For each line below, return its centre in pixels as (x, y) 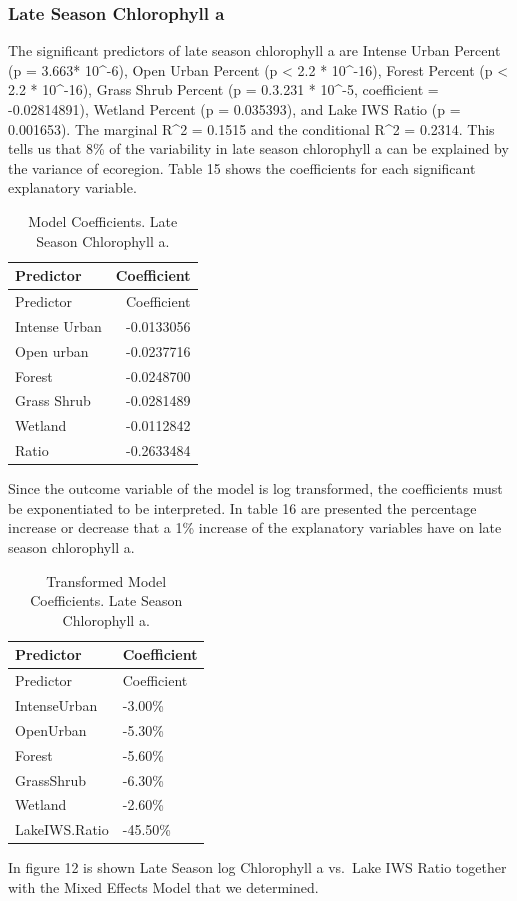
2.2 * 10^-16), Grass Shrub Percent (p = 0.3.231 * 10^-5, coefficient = (223, 89)
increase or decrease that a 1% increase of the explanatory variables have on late (255, 527)
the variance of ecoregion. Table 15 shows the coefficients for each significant (242, 167)
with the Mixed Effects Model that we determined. (163, 886)
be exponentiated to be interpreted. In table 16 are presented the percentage (242, 507)
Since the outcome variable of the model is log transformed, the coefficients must (255, 488)
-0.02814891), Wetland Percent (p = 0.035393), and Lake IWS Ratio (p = (234, 109)
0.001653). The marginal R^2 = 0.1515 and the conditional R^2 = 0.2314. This (251, 128)
